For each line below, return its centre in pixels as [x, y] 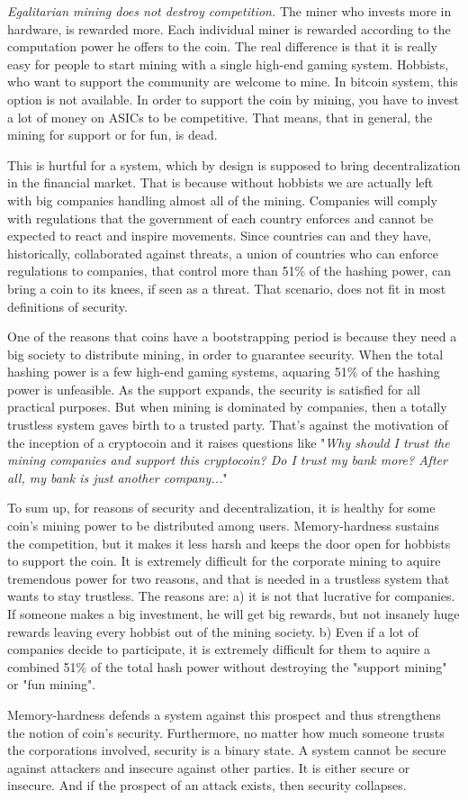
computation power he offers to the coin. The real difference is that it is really [222, 46]
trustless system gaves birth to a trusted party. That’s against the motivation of [228, 425]
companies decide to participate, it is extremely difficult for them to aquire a [219, 649]
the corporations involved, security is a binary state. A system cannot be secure [227, 750]
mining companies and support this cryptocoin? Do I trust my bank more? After [227, 460]
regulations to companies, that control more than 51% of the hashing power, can [229, 271]
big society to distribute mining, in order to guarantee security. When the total [225, 354]
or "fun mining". [52, 684]
